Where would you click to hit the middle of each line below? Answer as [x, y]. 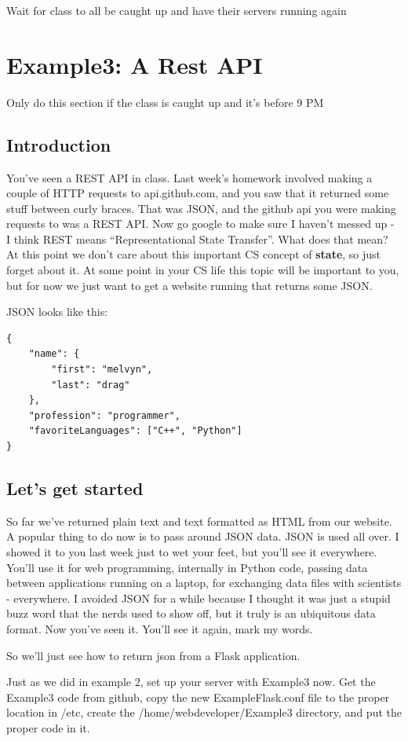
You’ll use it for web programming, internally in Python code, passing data [187, 567]
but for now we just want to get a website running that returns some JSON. [189, 285]
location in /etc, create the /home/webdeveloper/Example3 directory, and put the [204, 712]
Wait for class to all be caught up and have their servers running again [177, 10]
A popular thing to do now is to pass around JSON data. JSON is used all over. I [203, 536]
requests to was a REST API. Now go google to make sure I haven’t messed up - [200, 224]
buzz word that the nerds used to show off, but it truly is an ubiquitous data [191, 613]
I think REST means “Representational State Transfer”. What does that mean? [197, 238]
